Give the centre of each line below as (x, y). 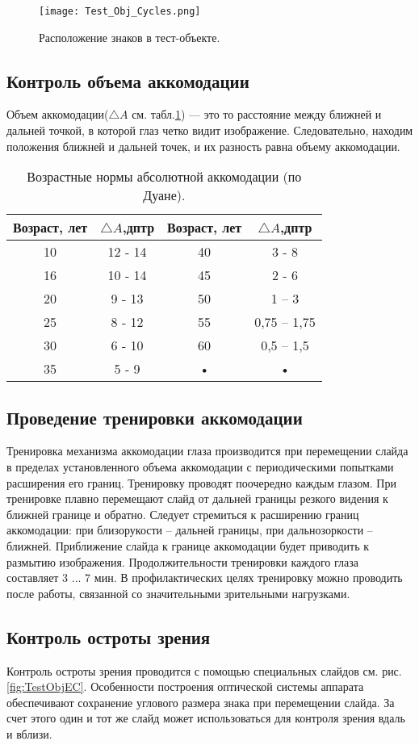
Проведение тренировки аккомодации (155, 417)
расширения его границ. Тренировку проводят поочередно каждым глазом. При (201, 482)
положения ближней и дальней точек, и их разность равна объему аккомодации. (203, 146)
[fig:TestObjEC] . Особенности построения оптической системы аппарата (185, 686)
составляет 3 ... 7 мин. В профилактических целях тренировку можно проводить (205, 578)
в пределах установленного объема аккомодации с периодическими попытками (200, 467)
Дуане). (164, 195)
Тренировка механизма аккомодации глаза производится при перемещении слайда (207, 451)
